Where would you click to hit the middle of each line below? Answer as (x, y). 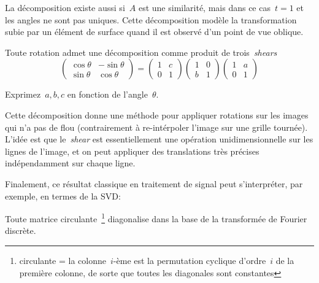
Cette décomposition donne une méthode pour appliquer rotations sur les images (157, 114)
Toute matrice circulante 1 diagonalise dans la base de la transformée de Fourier (156, 218)
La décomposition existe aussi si (65, 7)
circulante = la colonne (63, 260)
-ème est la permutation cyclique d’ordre (190, 260)
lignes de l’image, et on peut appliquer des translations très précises (132, 151)
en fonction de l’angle (107, 94)
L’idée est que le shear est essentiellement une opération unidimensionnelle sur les (159, 139)
